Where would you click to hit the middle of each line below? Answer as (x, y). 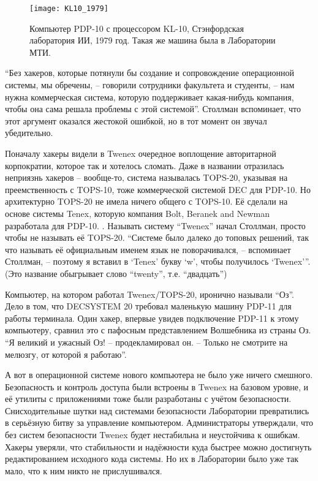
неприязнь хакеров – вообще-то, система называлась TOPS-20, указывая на (146, 177)
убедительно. (29, 133)
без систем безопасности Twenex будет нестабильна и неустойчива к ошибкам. (153, 435)
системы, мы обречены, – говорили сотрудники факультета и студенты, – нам (150, 85)
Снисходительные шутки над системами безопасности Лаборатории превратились (157, 410)
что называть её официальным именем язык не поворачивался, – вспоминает (148, 249)
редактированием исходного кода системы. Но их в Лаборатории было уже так (152, 459)
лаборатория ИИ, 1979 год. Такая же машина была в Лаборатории (153, 40)
